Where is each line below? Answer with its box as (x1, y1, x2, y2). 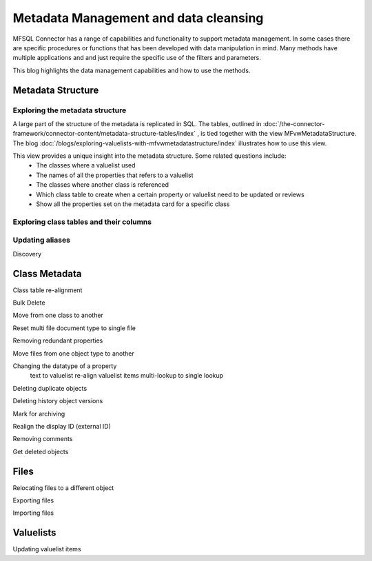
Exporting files (12, 496, 54, 504)
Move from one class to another (12, 311, 103, 320)
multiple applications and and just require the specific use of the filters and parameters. (12, 54, 262, 62)
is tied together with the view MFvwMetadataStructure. (200, 130, 357, 138)
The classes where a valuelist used (36, 161, 136, 170)
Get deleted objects (12, 447, 69, 456)
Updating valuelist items (12, 545, 82, 553)
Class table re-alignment (12, 286, 83, 294)
